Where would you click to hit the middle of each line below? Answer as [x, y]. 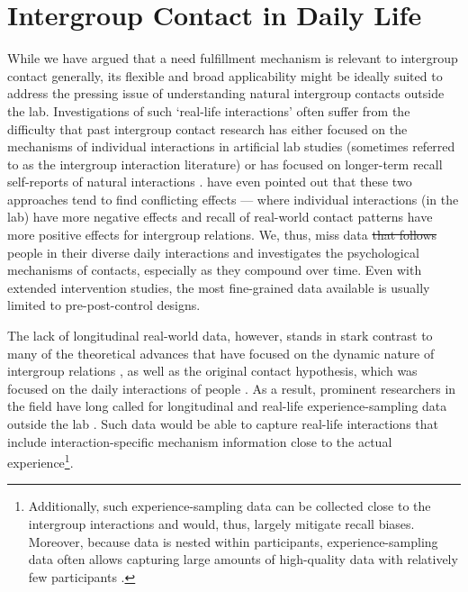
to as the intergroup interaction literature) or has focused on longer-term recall [225, 164]
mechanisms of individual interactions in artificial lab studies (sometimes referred [231, 146]
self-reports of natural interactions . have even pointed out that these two [210, 182]
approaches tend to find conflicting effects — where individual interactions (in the [233, 199]
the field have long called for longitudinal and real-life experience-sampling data [227, 406]
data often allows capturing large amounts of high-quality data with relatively [243, 559]
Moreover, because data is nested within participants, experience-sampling [233, 541]
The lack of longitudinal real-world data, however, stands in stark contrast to [220, 336]
